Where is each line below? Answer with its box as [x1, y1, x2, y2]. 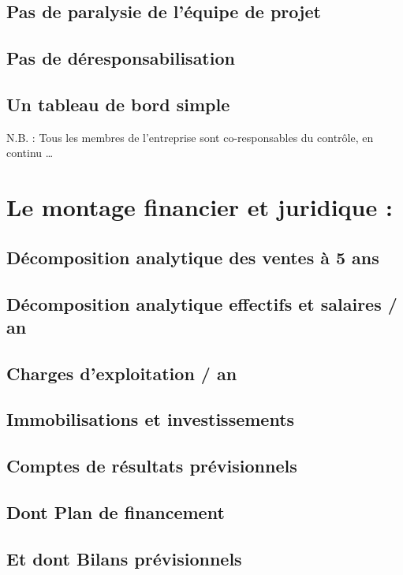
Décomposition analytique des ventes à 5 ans [6, 245, 379, 269]
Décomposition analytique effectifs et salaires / [6, 291, 397, 316]
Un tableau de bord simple [6, 91, 230, 116]
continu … [6, 144, 54, 161]
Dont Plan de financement [6, 500, 225, 525]
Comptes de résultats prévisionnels [6, 454, 297, 478]
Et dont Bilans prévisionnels [6, 546, 242, 570]
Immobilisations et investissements [6, 407, 295, 431]
